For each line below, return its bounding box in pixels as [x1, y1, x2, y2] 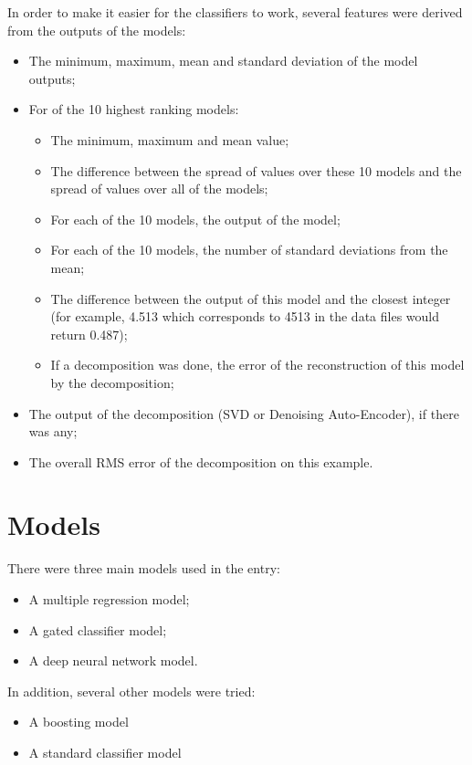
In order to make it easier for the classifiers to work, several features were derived [7, 3, 463, 21]
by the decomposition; [50, 372, 174, 392]
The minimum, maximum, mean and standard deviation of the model [28, 51, 418, 70]
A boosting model [28, 712, 129, 731]
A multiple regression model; [28, 590, 190, 608]
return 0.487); [50, 324, 128, 343]
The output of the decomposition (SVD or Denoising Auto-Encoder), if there [28, 403, 459, 423]
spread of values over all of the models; [50, 179, 268, 198]
